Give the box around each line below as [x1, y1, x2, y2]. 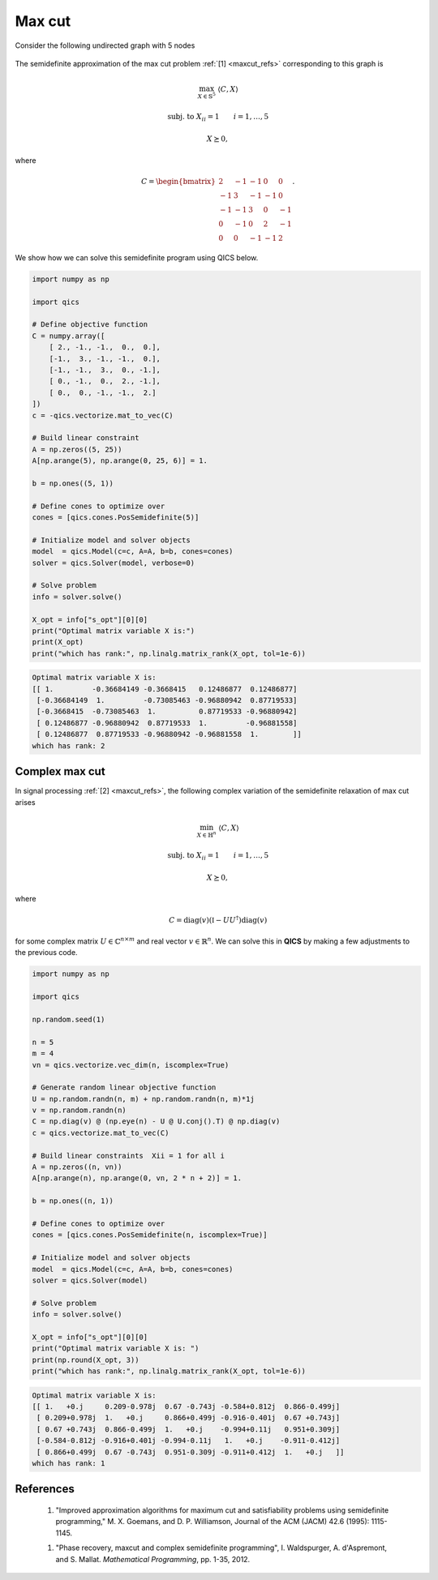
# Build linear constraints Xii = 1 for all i [32, 1151, 225, 1160]
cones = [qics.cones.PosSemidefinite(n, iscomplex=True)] [32, 1231, 268, 1240]
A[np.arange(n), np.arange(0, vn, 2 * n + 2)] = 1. [32, 1174, 243, 1183]
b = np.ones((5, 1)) [32, 478, 114, 488]
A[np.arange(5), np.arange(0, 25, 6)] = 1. [32, 456, 208, 465]
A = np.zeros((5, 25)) [32, 444, 122, 454]
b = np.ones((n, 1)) [32, 1197, 114, 1205]
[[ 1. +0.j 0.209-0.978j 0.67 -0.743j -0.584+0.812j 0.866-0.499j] [32, 1402, 341, 1411]
